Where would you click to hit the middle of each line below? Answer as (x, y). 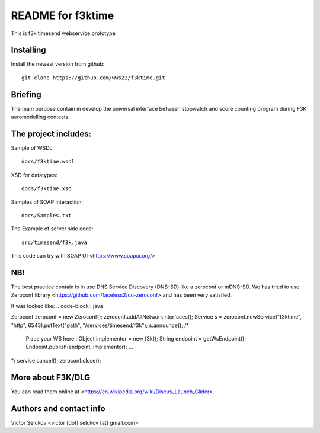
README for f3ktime (63, 15)
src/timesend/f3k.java (55, 242)
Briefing (26, 94)
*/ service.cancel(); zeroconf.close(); (56, 360)
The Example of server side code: (52, 229)
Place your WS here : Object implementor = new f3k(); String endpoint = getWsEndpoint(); (136, 339)
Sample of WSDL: (33, 148)
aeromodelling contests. (41, 117)
